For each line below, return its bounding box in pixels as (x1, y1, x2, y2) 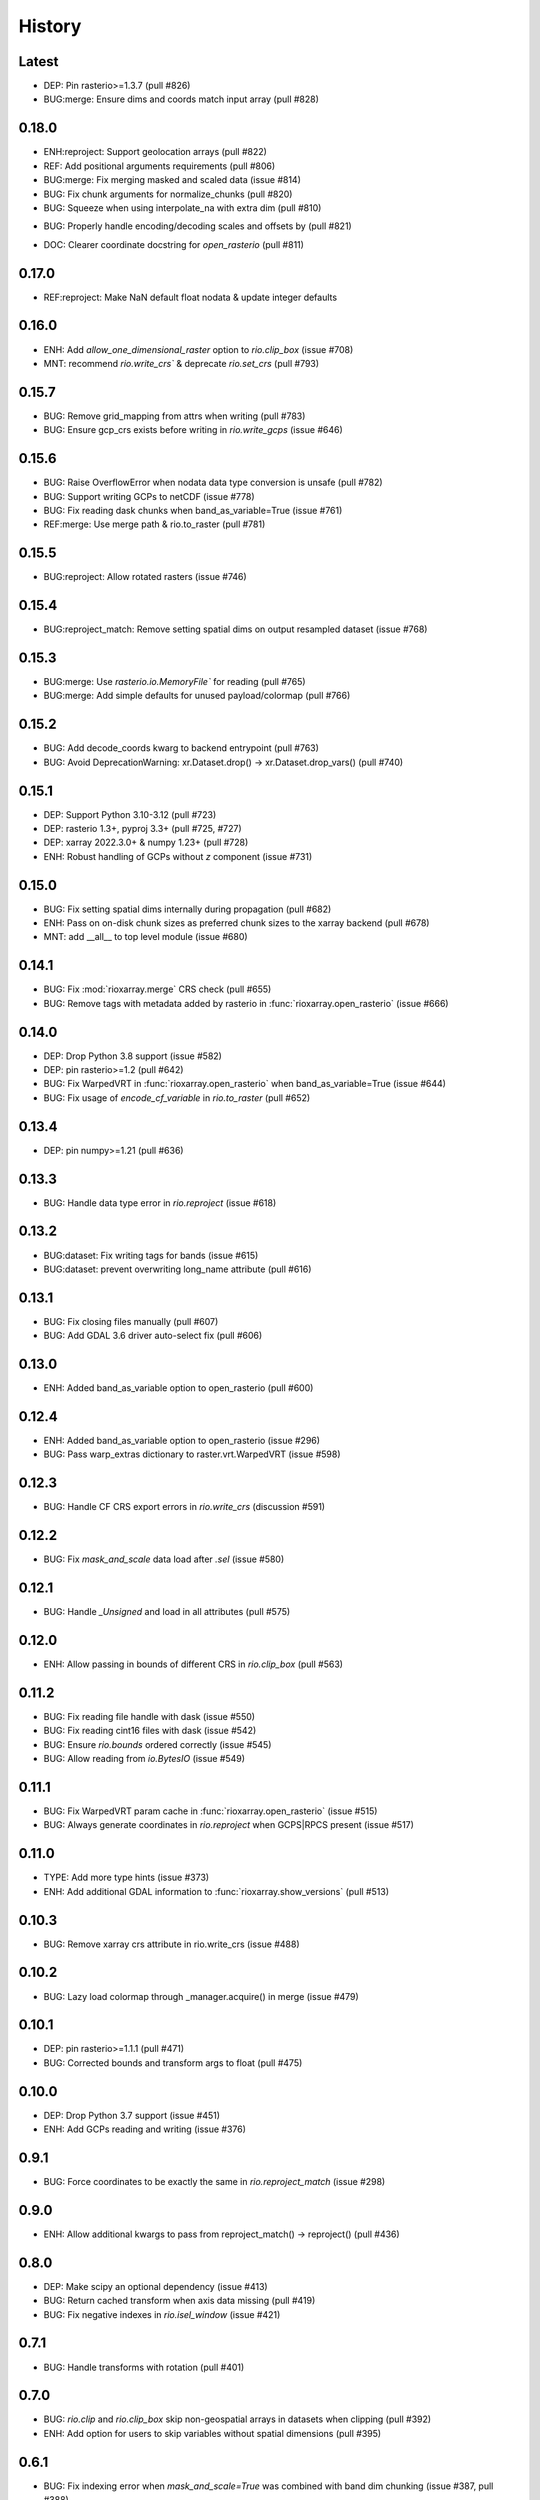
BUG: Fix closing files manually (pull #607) (43, 1315, 219, 1327)
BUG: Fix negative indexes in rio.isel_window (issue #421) (43, 2308, 281, 2320)
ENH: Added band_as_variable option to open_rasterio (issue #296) (43, 1435, 320, 1447)
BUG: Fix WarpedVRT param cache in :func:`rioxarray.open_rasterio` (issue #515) (43, 1805, 378, 1817)
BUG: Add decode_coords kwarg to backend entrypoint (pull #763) (43, 742, 320, 754)
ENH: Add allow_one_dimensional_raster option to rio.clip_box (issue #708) (43, 343, 354, 355)
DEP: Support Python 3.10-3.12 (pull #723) (43, 808, 217, 820)
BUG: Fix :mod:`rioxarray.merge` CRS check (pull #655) (43, 983, 272, 995)
